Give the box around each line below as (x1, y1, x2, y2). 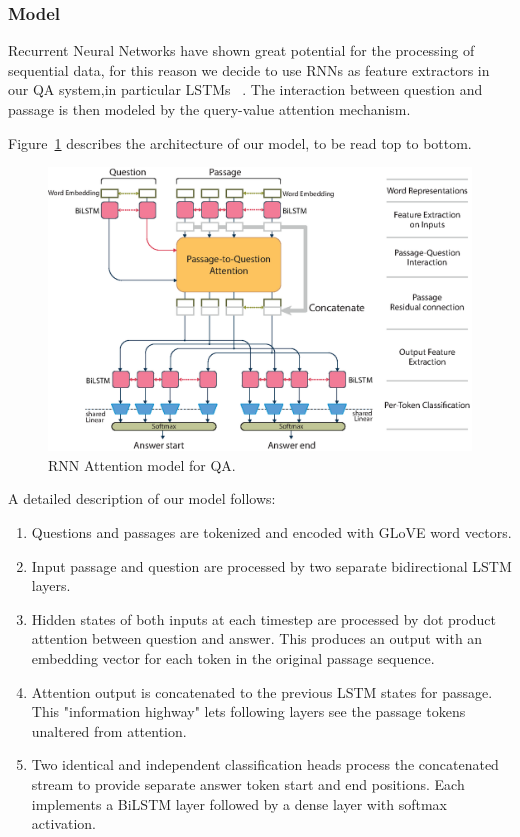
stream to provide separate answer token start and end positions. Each (31, 773, 465, 794)
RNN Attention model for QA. (48, 454, 236, 475)
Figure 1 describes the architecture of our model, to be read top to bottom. (8, 132, 472, 153)
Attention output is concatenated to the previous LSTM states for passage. (31, 681, 493, 702)
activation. (31, 813, 96, 834)
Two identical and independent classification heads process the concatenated (31, 754, 499, 775)
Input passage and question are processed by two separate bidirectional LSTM (31, 555, 512, 576)
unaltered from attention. (31, 720, 187, 741)
